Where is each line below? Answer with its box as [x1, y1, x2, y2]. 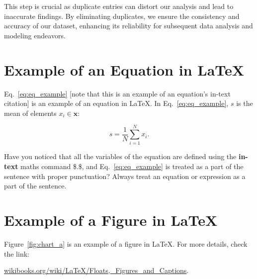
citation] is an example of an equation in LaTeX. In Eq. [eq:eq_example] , [4, 98, 229, 108]
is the [236, 98, 253, 108]
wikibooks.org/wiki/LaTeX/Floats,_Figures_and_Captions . [4, 265, 189, 276]
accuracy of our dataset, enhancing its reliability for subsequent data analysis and [4, 20, 253, 31]
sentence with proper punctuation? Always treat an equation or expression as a [4, 171, 246, 181]
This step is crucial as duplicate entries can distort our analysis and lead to [4, 1, 234, 11]
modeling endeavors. [4, 30, 66, 40]
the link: [4, 248, 29, 259]
